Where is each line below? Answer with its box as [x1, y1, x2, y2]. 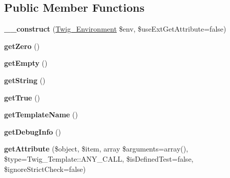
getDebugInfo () [4, 126, 61, 137]
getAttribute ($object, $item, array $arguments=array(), [4, 143, 189, 154]
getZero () [4, 40, 40, 51]
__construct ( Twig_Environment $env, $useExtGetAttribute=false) [4, 23, 226, 34]
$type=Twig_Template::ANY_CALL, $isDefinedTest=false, [4, 153, 194, 164]
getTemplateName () [4, 109, 78, 120]
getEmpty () [4, 58, 48, 68]
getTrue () [4, 92, 40, 103]
